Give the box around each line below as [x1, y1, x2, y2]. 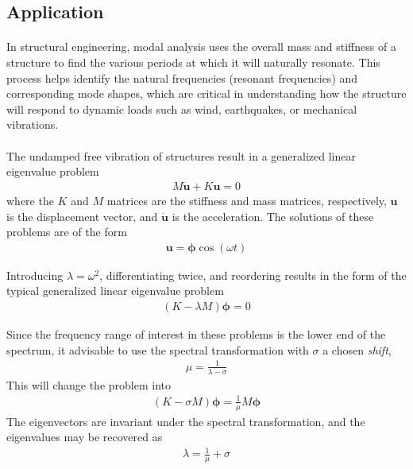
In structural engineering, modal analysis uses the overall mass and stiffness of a [6, 38, 396, 55]
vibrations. [6, 116, 59, 133]
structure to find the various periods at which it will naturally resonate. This [6, 53, 380, 70]
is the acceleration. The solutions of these [172, 207, 374, 224]
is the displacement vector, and [6, 207, 158, 224]
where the [6, 192, 54, 208]
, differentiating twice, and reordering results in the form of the [99, 266, 407, 283]
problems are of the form [6, 223, 127, 240]
